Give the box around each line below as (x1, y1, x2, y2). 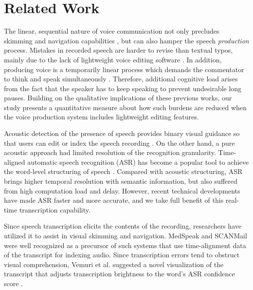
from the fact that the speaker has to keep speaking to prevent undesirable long (4, 83, 242, 93)
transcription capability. (19, 204, 90, 214)
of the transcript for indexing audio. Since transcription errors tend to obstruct (4, 250, 240, 260)
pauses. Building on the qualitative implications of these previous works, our (4, 93, 232, 103)
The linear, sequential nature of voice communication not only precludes (4, 26, 219, 36)
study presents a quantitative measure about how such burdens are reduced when (4, 102, 247, 112)
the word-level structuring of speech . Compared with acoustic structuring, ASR (4, 166, 243, 176)
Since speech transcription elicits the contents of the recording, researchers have (4, 221, 241, 231)
